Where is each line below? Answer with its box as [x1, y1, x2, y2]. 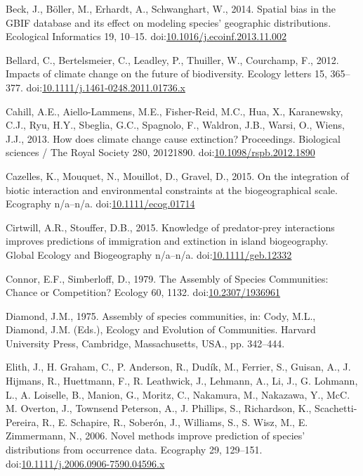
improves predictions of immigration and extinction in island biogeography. [6, 233, 329, 248]
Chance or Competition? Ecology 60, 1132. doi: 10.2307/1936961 [6, 285, 281, 300]
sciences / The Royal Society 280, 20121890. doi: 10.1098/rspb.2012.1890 [6, 145, 315, 160]
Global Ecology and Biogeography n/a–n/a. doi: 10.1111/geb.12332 [6, 247, 292, 262]
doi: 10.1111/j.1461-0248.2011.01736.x [26, 79, 185, 94]
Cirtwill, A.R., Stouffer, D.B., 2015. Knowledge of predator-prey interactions [6, 219, 335, 234]
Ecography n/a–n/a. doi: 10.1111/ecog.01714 [6, 196, 195, 211]
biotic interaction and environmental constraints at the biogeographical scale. [6, 182, 338, 197]
